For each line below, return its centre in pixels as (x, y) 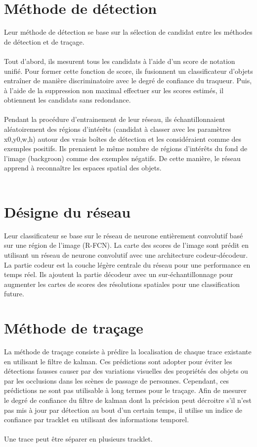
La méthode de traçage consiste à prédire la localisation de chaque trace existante (128, 352)
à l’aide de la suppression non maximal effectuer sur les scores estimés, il (114, 90)
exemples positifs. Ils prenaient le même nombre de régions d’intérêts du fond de (126, 148)
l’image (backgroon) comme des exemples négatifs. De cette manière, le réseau (122, 158)
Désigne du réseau (67, 211)
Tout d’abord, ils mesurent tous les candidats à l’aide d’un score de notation (120, 61)
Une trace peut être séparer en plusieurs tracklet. (78, 439)
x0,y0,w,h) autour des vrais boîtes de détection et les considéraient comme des (123, 139)
